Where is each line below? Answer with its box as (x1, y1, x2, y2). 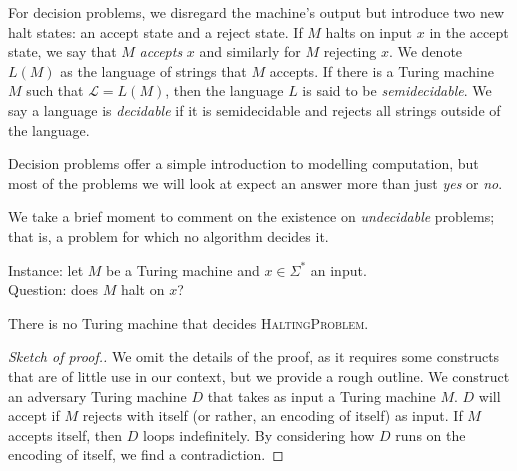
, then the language (165, 80, 284, 101)
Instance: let (8, 259, 84, 280)
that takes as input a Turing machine (207, 385, 436, 406)
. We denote (388, 41, 463, 62)
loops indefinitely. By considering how (143, 424, 375, 445)
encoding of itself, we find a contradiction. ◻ (8, 444, 284, 465)
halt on (120, 279, 165, 300)
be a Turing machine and (106, 259, 260, 280)
